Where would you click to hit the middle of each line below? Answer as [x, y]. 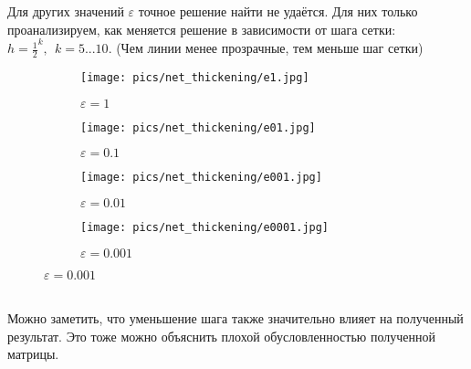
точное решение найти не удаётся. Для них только [278, 11]
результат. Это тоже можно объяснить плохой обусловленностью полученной [221, 336]
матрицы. [33, 354]
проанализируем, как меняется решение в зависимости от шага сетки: [202, 29]
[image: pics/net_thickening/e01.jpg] [198, 127]
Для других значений [66, 11]
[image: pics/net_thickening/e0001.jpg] [205, 227]
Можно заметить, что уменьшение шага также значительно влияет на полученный [235, 318]
